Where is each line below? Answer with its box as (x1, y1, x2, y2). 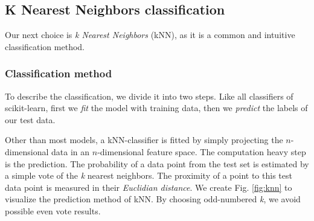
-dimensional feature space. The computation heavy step (97, 145, 306, 158)
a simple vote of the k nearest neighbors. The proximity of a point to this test (5, 169, 292, 182)
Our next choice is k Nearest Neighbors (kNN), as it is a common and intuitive (5, 28, 295, 41)
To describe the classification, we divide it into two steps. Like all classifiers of (5, 89, 293, 102)
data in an (51, 145, 90, 158)
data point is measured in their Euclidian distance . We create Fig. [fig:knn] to (5, 181, 292, 193)
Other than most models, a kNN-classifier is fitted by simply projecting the (5, 133, 283, 146)
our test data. (5, 113, 56, 126)
